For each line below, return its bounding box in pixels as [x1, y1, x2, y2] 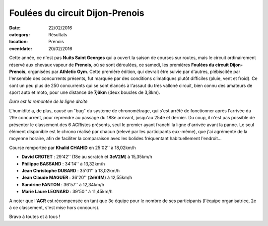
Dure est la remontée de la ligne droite [9, 98, 88, 104]
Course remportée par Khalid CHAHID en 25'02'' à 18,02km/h [9, 145, 136, 151]
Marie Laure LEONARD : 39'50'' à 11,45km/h [21, 189, 113, 195]
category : [9, 31, 30, 37]
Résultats [48, 31, 67, 37]
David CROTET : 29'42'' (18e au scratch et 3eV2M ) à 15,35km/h [21, 154, 152, 160]
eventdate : [9, 45, 32, 52]
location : [9, 39, 28, 45]
